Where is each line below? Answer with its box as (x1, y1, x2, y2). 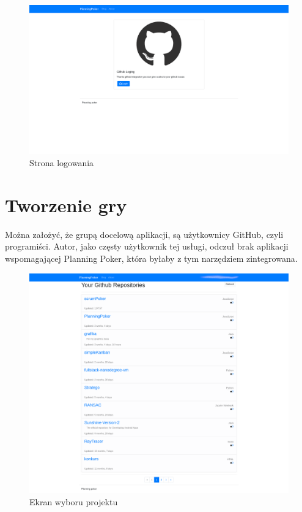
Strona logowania (29, 156, 94, 169)
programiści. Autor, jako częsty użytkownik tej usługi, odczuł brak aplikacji (5, 240, 289, 253)
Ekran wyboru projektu (29, 495, 118, 508)
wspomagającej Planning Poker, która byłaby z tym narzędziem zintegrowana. (5, 251, 298, 264)
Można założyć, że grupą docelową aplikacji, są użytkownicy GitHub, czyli (5, 227, 284, 240)
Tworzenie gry (5, 192, 127, 217)
